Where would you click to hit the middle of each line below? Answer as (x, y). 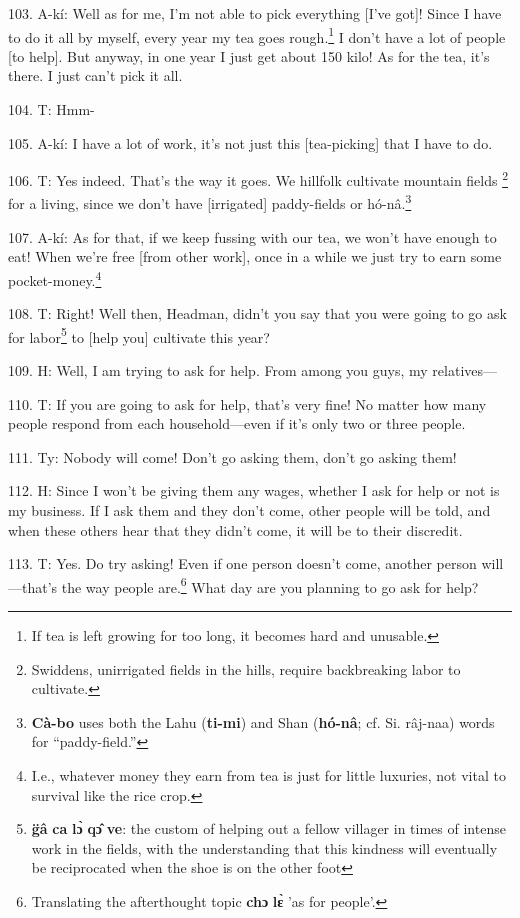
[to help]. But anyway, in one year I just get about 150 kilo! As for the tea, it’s (249, 55)
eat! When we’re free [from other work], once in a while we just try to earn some (255, 256)
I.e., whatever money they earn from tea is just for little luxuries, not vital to (268, 774)
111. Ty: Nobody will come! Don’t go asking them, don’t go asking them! (232, 456)
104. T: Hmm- (51, 109)
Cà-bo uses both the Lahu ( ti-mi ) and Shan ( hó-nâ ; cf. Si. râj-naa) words (263, 721)
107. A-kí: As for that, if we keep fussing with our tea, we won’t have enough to (252, 236)
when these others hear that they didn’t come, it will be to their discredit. (235, 529)
